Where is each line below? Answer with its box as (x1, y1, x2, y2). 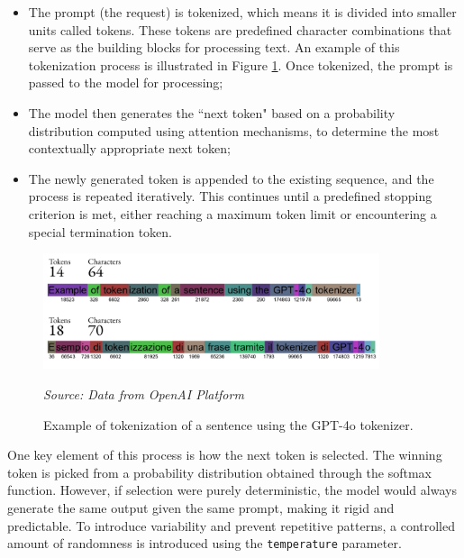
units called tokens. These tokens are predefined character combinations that (28, 20, 452, 39)
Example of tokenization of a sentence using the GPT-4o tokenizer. (43, 415, 414, 434)
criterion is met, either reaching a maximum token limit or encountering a (28, 204, 437, 223)
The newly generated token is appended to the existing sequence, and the (28, 169, 434, 188)
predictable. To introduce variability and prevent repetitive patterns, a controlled (7, 516, 456, 535)
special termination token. (28, 222, 172, 241)
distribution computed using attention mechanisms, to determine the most (28, 121, 440, 140)
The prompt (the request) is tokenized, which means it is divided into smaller (28, 3, 457, 21)
